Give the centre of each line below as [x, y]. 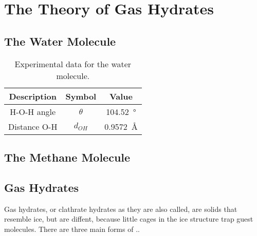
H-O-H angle [33, 111]
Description [33, 96]
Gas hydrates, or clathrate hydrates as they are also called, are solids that [121, 209]
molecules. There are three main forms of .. [72, 229]
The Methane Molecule [67, 157]
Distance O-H [33, 126]
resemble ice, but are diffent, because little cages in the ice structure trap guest [129, 219]
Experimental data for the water [73, 64]
